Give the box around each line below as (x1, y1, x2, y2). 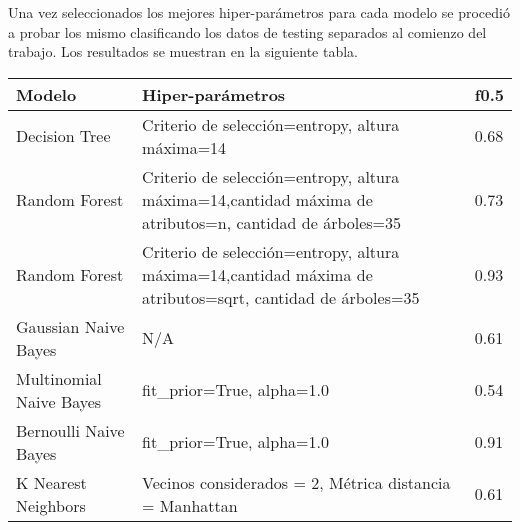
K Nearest (16, 470, 87, 494)
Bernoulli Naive (16, 418, 125, 442)
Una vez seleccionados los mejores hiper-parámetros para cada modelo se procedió (8, 2, 510, 22)
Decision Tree (16, 124, 111, 148)
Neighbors (16, 493, 86, 517)
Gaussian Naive (16, 314, 125, 338)
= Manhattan (142, 493, 238, 517)
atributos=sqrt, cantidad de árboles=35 (142, 285, 420, 309)
